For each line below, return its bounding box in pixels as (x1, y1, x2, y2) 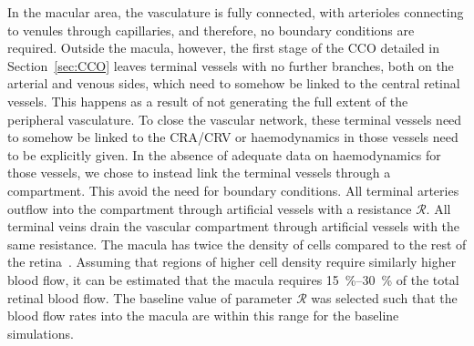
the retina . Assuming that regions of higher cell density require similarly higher (7, 252, 457, 271)
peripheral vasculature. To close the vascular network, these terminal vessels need (7, 109, 462, 128)
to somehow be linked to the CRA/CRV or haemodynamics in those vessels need (7, 127, 459, 147)
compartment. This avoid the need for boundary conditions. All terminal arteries (7, 180, 459, 199)
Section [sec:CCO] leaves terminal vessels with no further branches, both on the (7, 56, 454, 75)
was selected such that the (311, 288, 458, 307)
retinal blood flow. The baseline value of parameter (7, 288, 293, 307)
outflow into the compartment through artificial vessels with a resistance (7, 198, 412, 218)
